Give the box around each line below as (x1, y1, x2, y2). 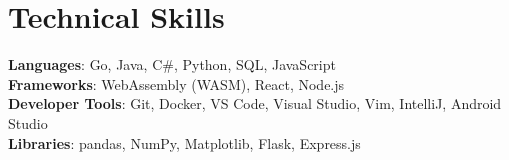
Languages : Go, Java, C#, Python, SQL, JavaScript (8, 54, 336, 75)
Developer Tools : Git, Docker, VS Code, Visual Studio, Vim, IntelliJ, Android (8, 93, 502, 114)
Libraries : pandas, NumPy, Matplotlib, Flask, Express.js (8, 132, 361, 153)
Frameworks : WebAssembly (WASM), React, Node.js (8, 73, 345, 94)
